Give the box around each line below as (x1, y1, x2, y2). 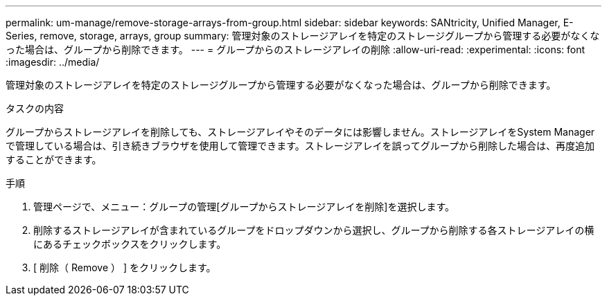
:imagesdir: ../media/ (6, 56, 100, 68)
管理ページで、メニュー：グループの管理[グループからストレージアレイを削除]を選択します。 (33, 201, 455, 212)
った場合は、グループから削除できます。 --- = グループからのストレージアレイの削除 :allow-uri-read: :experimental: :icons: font (6, 44, 586, 55)
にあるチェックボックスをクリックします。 (33, 238, 227, 250)
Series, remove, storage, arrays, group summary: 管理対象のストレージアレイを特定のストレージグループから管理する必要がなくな (6, 30, 600, 42)
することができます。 (6, 154, 102, 165)
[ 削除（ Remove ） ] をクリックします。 (33, 262, 216, 273)
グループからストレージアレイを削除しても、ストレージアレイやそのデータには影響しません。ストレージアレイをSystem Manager (6, 126, 595, 138)
